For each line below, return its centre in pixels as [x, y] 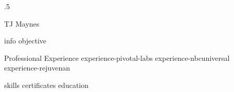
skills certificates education [47, 85]
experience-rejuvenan [37, 68]
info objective [25, 41]
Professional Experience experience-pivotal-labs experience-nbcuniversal [117, 57]
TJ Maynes [22, 23]
